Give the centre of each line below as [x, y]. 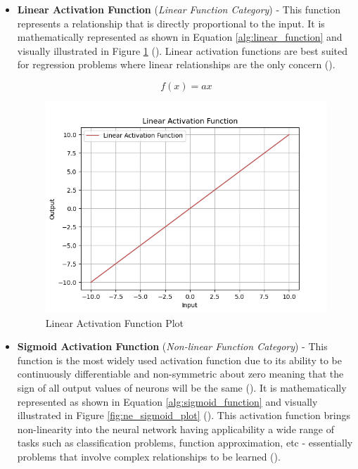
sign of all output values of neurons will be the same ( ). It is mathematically [182, 388]
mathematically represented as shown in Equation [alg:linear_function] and [180, 37]
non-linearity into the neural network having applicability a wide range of [175, 429]
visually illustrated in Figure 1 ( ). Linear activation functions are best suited [182, 50]
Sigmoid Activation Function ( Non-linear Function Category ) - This [172, 346]
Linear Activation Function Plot [115, 322]
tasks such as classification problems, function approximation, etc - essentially [185, 443]
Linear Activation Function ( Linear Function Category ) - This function [179, 9]
